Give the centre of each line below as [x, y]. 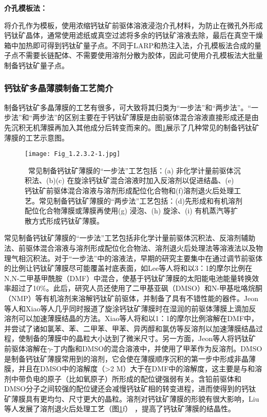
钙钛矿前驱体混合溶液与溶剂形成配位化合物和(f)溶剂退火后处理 [129, 190]
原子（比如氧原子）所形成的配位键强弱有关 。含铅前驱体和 [144, 378]
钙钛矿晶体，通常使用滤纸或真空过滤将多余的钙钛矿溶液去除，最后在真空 [126, 35]
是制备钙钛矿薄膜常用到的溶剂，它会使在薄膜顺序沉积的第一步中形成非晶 [126, 358]
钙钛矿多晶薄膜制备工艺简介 [59, 88]
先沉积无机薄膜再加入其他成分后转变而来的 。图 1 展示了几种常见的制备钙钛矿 [132, 127]
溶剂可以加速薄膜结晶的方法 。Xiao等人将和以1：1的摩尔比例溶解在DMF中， [131, 318]
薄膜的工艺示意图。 [36, 137]
